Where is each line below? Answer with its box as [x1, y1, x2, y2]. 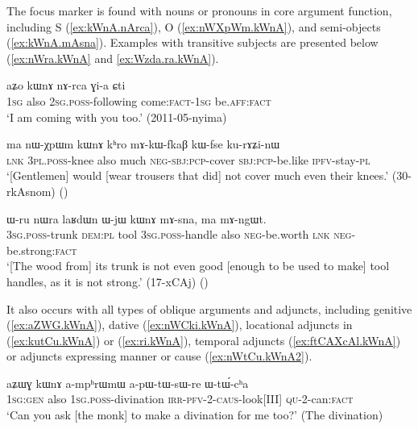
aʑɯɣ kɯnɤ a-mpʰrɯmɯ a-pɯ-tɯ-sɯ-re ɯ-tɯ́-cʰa [6, 374, 249, 391]
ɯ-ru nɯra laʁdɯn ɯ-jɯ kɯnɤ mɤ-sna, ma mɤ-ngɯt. [6, 210, 267, 227]
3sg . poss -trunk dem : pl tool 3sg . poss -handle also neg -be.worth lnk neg [6, 226, 352, 243]
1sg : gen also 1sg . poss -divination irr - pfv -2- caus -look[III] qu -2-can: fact [6, 390, 354, 407]
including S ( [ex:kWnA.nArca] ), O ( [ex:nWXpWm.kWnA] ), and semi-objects [6, 18, 381, 35]
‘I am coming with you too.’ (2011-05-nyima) [6, 108, 227, 125]
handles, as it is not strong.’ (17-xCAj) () [6, 273, 209, 289]
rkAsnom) [6, 182, 56, 199]
